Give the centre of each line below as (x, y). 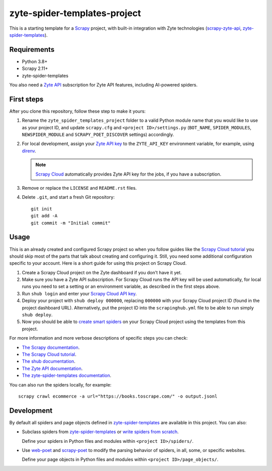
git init (42, 209)
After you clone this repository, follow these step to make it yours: (78, 111)
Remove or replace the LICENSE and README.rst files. (79, 188)
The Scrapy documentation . (51, 347)
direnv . (29, 150)
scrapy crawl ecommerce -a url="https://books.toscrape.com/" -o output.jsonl (118, 396)
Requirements (32, 50)
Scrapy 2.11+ (35, 68)
